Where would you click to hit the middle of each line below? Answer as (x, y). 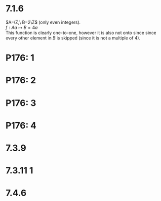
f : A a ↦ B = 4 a (22, 27)
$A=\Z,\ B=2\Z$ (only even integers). (43, 22)
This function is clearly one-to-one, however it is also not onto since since (81, 33)
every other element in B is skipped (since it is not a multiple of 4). (73, 38)
